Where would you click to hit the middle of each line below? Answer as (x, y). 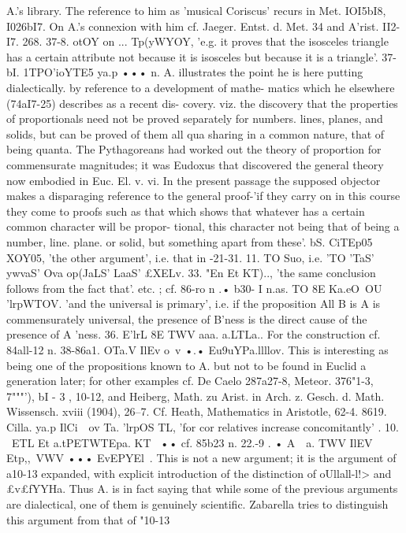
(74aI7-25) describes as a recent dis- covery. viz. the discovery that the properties (202, 103)
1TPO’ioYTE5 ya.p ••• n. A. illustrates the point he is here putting (193, 72)
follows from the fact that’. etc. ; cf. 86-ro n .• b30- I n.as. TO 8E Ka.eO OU (194, 288)
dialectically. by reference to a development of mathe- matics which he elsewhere (201, 87)
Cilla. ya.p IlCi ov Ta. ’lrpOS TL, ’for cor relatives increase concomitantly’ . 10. (203, 427)
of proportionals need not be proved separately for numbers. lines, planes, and (195, 118)
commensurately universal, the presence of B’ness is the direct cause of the (187, 318)
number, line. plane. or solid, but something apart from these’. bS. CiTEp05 (190, 241)
